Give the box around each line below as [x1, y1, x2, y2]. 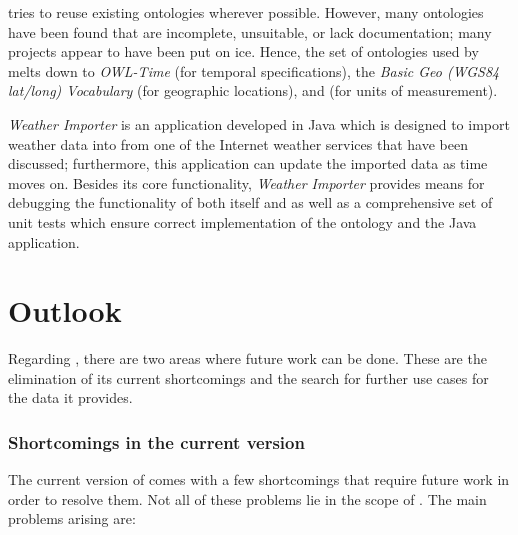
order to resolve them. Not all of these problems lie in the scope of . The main [8, 488, 487, 509]
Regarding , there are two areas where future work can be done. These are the [8, 348, 487, 369]
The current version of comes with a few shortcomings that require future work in [8, 469, 510, 490]
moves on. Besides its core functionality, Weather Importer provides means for [8, 172, 485, 193]
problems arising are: [8, 508, 136, 529]
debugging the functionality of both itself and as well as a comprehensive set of [8, 192, 493, 213]
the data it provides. [8, 387, 133, 408]
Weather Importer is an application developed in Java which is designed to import [8, 113, 510, 134]
